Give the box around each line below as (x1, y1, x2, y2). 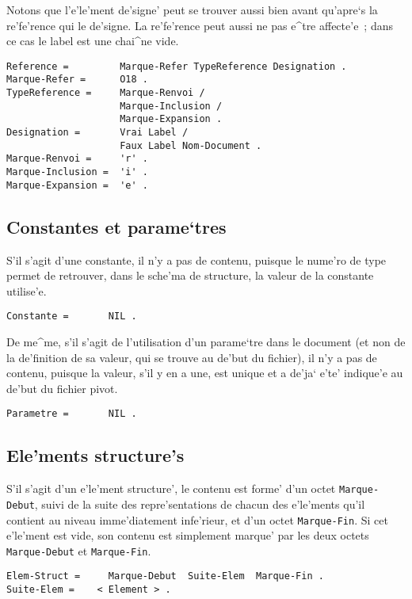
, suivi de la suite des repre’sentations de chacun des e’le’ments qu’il (34, 495, 365, 512)
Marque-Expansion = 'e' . (6, 179, 148, 191)
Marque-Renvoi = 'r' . (6, 153, 148, 165)
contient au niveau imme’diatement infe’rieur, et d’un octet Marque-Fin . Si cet (6, 511, 388, 528)
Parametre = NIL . (6, 408, 137, 420)
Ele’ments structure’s (6, 443, 185, 467)
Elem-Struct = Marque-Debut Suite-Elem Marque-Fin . (6, 570, 324, 582)
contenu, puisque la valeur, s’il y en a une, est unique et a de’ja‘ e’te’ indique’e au (6, 364, 403, 381)
